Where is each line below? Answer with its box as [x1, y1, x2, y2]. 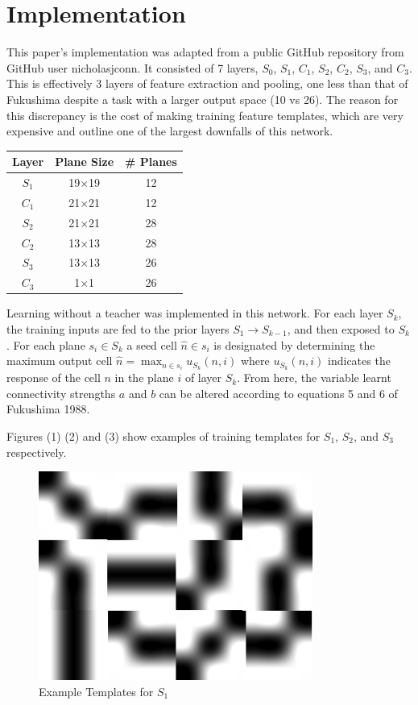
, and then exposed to [287, 320, 395, 337]
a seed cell [126, 336, 177, 353]
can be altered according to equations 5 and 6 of [159, 384, 398, 401]
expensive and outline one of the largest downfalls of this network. [6, 122, 333, 139]
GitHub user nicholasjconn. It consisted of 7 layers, [6, 59, 259, 76]
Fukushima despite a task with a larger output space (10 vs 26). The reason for [6, 90, 399, 107]
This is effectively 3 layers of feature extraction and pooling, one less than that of [6, 75, 408, 92]
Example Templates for [39, 683, 154, 700]
